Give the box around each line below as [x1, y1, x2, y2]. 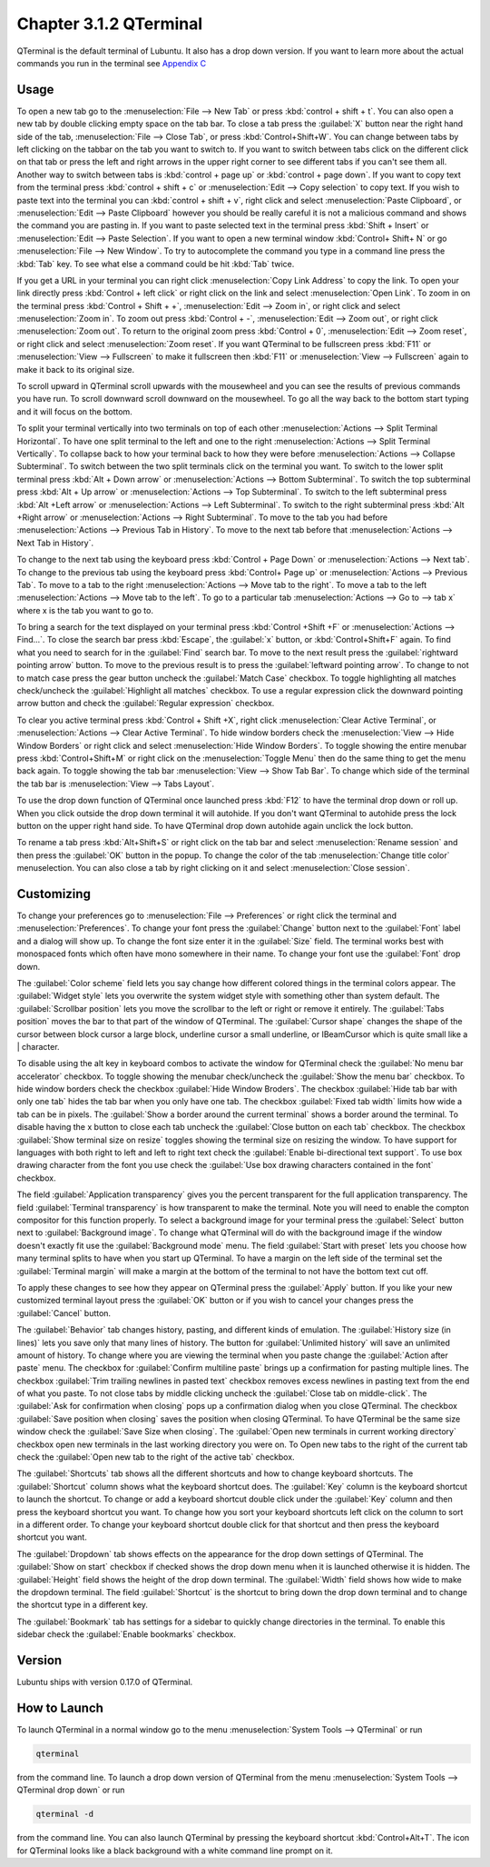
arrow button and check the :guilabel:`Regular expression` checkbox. [16, 698, 275, 709]
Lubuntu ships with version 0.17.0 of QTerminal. [16, 1677, 193, 1688]
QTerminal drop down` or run [16, 1784, 125, 1795]
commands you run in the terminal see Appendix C [16, 57, 207, 68]
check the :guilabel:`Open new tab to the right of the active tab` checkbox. [16, 1452, 295, 1463]
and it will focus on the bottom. [16, 405, 133, 417]
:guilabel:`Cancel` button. [16, 1307, 112, 1318]
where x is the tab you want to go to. [16, 604, 154, 615]
